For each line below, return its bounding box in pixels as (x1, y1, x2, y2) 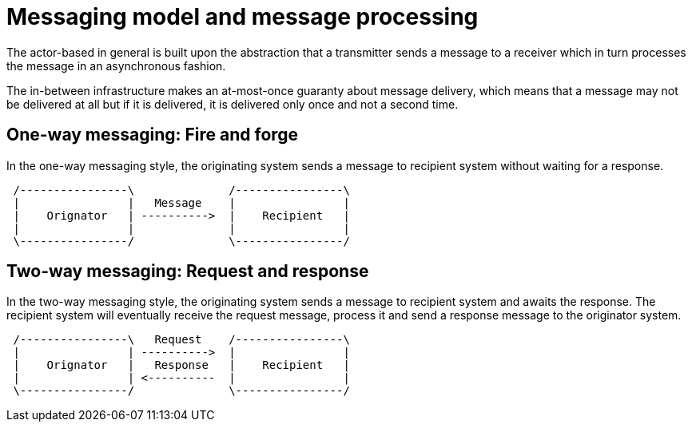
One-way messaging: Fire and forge (6, 125, 299, 145)
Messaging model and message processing (6, 3, 479, 30)
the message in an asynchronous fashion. (6, 58, 226, 73)
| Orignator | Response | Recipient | (13, 359, 350, 372)
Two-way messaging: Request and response (6, 261, 369, 282)
